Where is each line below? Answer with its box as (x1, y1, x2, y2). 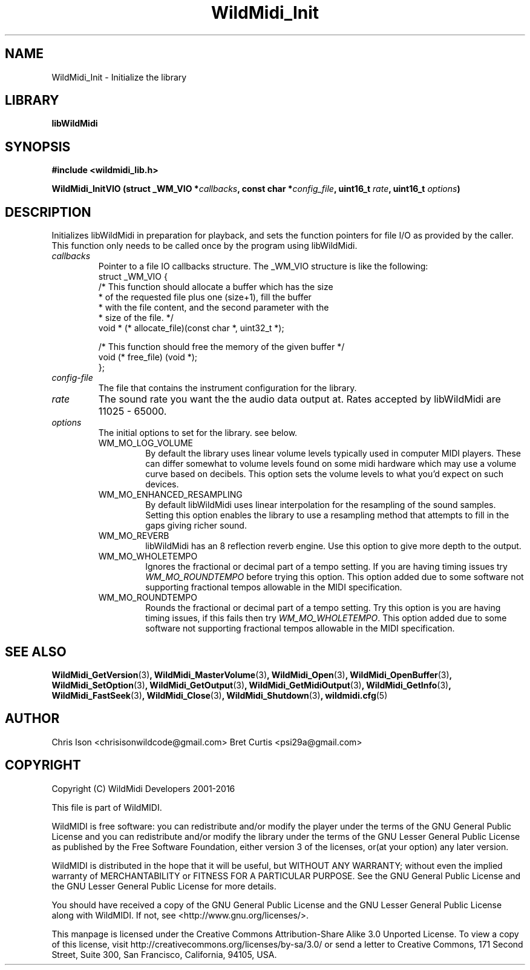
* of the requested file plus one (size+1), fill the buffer (98, 292, 312, 303)
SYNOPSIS (5, 139, 71, 154)
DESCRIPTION (5, 204, 91, 220)
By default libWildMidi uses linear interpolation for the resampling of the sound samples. (145, 500, 496, 510)
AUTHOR (5, 711, 60, 727)
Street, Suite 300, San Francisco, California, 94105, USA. (51, 949, 277, 960)
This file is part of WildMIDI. (51, 802, 162, 813)
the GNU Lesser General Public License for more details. (51, 880, 276, 891)
